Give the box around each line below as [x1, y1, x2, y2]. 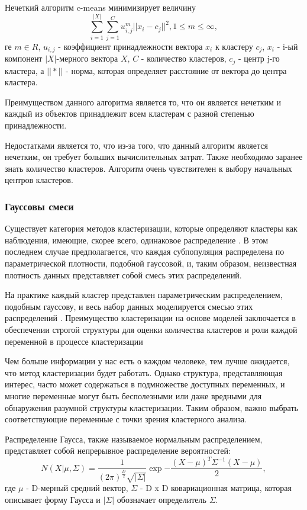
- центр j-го [238, 52, 280, 65]
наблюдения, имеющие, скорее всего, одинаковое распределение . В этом [5, 233, 269, 246]
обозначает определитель [117, 493, 206, 505]
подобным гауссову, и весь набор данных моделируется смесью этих [5, 300, 253, 312]
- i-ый [277, 40, 298, 52]
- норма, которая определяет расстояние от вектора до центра [66, 64, 287, 76]
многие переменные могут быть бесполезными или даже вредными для [5, 389, 262, 402]
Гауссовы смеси [5, 198, 74, 213]
